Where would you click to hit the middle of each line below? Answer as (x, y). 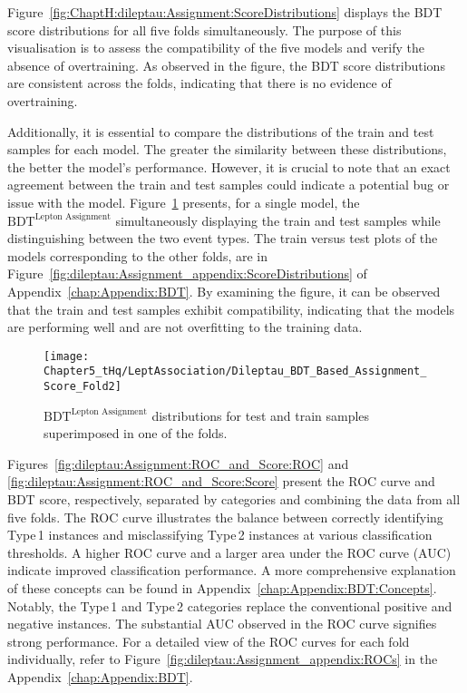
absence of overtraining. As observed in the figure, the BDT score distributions (226, 65)
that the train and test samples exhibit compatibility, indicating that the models (231, 309)
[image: (67, 356)
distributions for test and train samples (261, 415)
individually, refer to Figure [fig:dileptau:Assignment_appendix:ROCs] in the (223, 659)
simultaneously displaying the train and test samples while (278, 220)
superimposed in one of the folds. (136, 433)
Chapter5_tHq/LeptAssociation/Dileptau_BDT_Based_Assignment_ (235, 371)
